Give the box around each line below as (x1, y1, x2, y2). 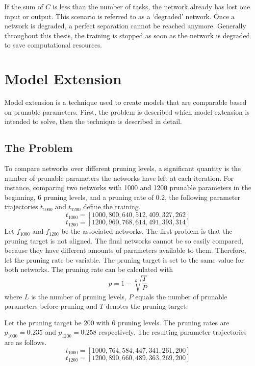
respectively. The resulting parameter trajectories (99, 327, 247, 337)
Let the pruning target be (4, 317, 82, 327)
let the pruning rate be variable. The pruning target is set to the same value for (4, 254, 244, 265)
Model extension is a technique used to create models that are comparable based (4, 97, 247, 107)
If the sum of (4, 1, 44, 11)
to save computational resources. (4, 40, 102, 50)
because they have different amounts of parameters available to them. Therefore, (4, 245, 246, 255)
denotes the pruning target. (105, 301, 188, 311)
